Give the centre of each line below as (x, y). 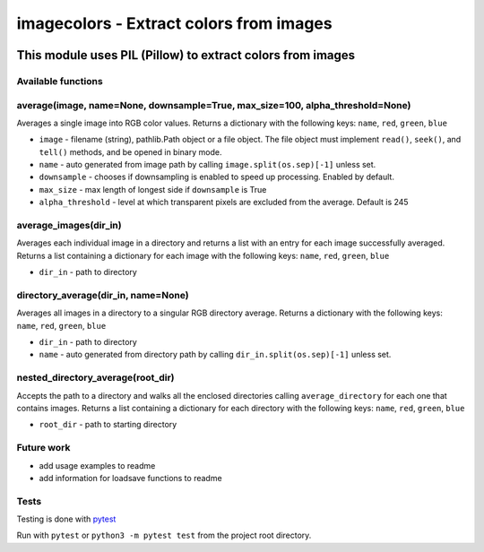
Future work (43, 448)
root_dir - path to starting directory (108, 425)
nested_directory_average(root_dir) (95, 378)
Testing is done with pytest (66, 519)
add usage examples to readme (97, 465)
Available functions (60, 81)
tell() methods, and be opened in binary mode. (130, 151)
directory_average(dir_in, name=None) (103, 295)
